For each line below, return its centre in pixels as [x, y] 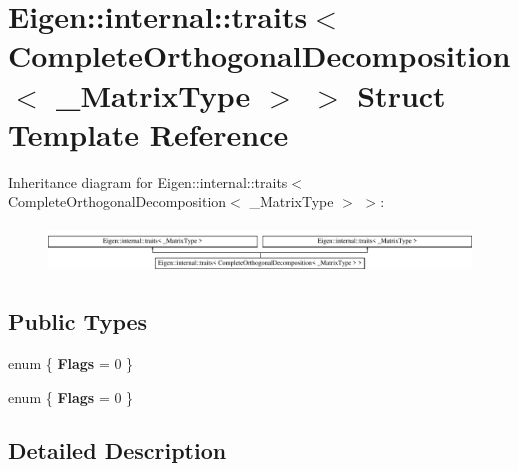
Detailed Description [117, 450]
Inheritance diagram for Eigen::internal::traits [148, 181]
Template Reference [148, 133]
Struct [401, 94]
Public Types [78, 321]
